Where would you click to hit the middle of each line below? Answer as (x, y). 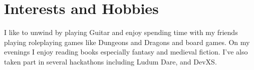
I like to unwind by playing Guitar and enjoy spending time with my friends (121, 32)
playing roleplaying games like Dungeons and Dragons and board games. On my (127, 42)
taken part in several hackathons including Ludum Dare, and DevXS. (110, 61)
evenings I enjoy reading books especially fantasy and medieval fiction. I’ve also (126, 52)
